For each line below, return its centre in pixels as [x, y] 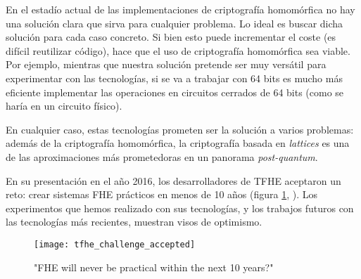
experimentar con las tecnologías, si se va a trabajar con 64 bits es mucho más [174, 78]
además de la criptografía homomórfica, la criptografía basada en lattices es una [178, 143]
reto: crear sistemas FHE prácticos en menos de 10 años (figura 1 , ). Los [162, 194]
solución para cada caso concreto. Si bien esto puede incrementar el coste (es [171, 37]
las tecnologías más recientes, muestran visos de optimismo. [134, 222]
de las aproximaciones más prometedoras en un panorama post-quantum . [162, 156]
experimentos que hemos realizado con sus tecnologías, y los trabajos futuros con [180, 208]
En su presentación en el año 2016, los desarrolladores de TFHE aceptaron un [173, 180]
